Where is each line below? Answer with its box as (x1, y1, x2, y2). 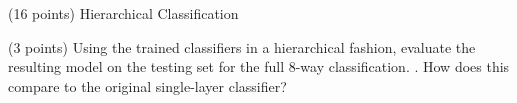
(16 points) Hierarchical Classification (8, 3, 239, 23)
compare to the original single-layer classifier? (8, 75, 287, 96)
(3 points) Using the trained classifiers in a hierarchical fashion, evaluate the (8, 36, 476, 57)
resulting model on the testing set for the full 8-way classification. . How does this (8, 56, 510, 77)
